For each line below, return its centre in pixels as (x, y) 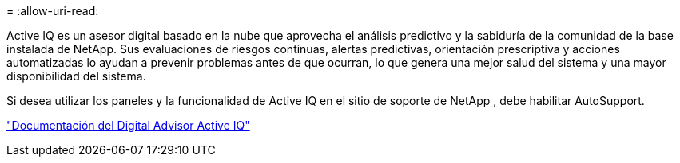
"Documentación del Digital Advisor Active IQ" (128, 125)
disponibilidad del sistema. (76, 76)
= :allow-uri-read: (53, 11)
